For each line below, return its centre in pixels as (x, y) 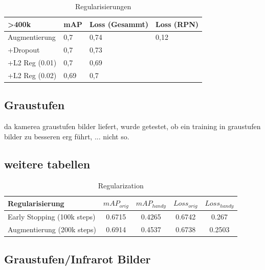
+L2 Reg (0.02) (32, 75)
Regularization (121, 185)
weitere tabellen (47, 164)
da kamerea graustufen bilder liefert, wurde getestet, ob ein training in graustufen (132, 126)
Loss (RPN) (177, 24)
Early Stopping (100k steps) (52, 216)
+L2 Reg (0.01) (32, 63)
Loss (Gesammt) (119, 24)
